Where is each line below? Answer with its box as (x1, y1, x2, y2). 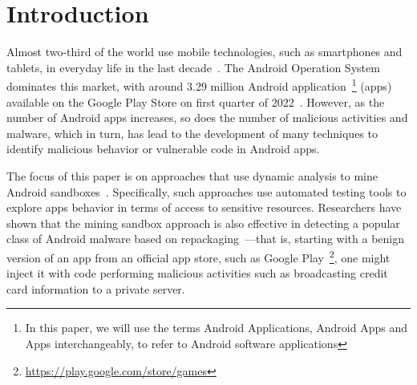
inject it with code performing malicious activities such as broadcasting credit (6, 265, 388, 282)
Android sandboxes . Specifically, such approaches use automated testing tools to (6, 183, 407, 200)
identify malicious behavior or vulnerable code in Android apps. (6, 140, 320, 157)
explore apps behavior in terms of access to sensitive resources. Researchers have (6, 199, 402, 216)
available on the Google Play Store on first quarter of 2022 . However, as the (6, 93, 385, 110)
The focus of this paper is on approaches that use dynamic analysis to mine (6, 167, 378, 184)
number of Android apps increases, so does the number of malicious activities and (6, 109, 408, 126)
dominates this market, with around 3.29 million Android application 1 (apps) (6, 75, 392, 94)
